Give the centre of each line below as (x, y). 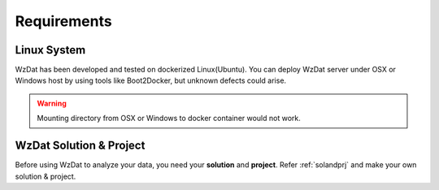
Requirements (64, 21)
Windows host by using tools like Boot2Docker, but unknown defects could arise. (151, 80)
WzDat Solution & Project (80, 146)
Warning (52, 103)
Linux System (50, 50)
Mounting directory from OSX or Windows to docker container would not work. (169, 119)
